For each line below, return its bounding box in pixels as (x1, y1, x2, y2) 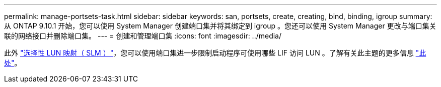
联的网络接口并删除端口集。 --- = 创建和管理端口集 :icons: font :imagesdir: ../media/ (4, 31, 282, 40)
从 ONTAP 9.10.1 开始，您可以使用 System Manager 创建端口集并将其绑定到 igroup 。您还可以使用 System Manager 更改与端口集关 (4, 21, 436, 30)
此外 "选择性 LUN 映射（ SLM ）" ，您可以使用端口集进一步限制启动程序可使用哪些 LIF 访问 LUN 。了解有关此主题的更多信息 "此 (4, 48, 426, 57)
